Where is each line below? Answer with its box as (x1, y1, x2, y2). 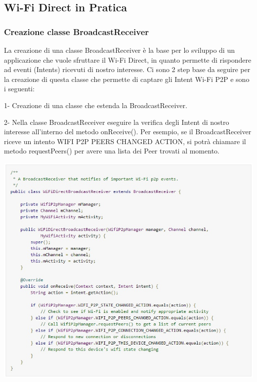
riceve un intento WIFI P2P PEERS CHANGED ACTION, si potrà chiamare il (4, 136, 246, 146)
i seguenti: (4, 83, 35, 94)
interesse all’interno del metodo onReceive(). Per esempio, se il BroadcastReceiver (4, 126, 252, 137)
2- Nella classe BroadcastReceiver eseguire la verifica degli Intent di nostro (4, 116, 229, 127)
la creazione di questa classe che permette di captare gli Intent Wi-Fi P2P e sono (4, 74, 250, 84)
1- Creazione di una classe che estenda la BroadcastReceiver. (4, 100, 187, 110)
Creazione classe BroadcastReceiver (4, 25, 149, 38)
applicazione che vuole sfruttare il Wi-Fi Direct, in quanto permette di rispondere (4, 54, 252, 65)
